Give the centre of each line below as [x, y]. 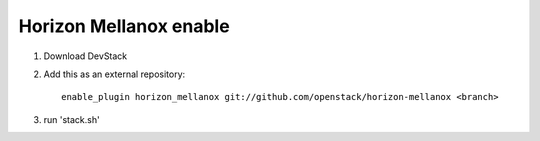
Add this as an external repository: [114, 74]
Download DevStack [85, 56]
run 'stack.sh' [71, 119]
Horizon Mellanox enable [124, 26]
